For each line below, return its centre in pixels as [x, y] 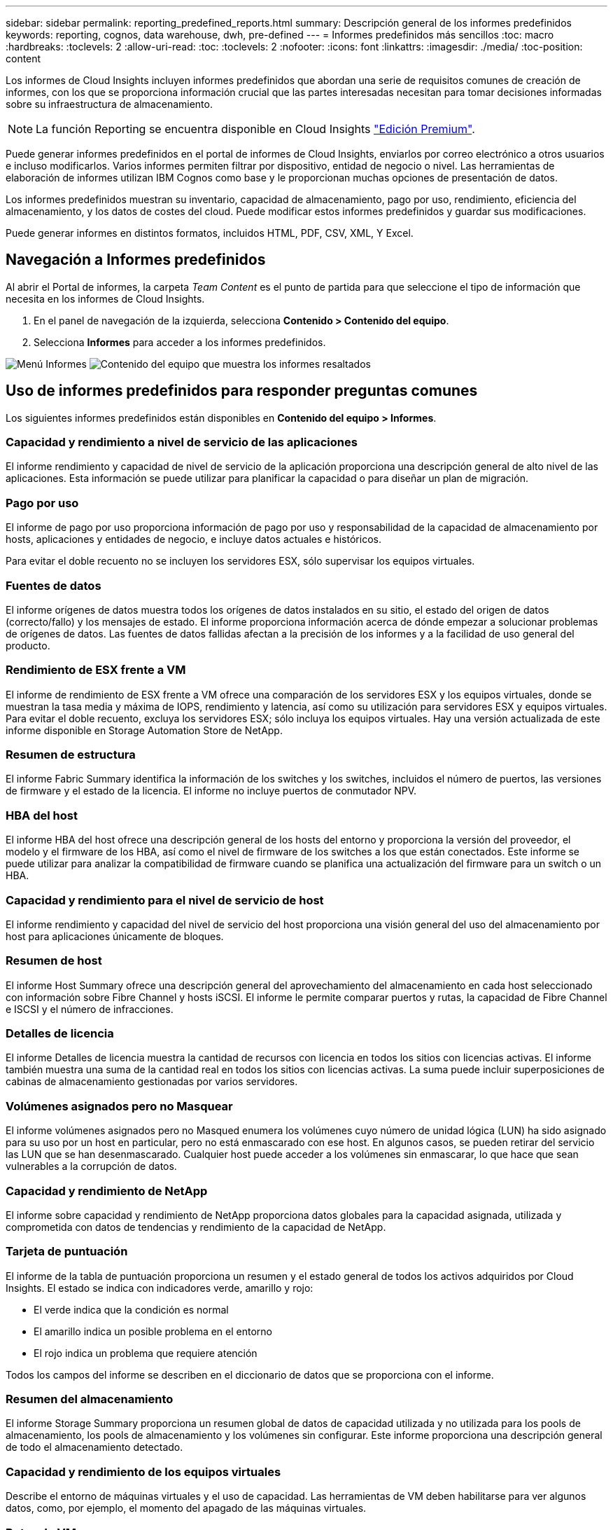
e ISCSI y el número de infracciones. [90, 1009]
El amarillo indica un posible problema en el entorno [153, 1331]
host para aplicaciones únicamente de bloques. [115, 936]
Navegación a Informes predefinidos [136, 260]
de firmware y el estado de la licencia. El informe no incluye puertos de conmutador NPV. [211, 791]
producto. [28, 645]
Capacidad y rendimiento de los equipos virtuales [143, 1472]
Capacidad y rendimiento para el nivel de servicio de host [165, 900]
